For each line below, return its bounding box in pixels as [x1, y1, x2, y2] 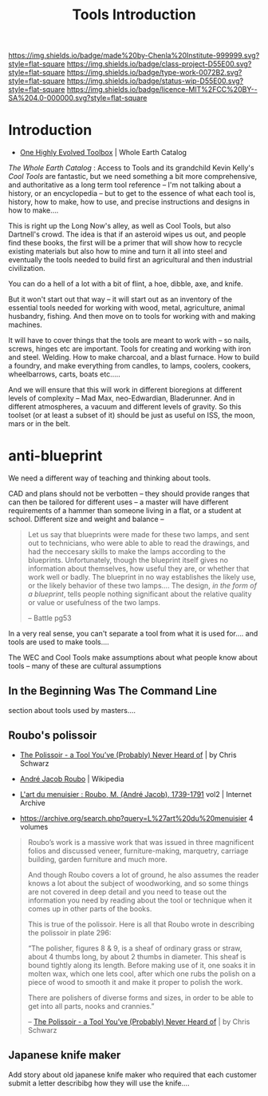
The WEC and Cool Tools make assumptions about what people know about [8, 653, 258, 663]
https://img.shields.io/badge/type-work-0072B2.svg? [66, 68, 242, 78]
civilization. [8, 264, 45, 273]
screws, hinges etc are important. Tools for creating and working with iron [8, 344, 251, 353]
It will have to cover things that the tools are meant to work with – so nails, [8, 336, 251, 345]
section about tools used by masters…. [8, 705, 136, 715]
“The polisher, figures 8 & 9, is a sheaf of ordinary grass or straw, [27, 943, 242, 953]
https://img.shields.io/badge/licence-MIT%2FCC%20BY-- [66, 85, 258, 94]
